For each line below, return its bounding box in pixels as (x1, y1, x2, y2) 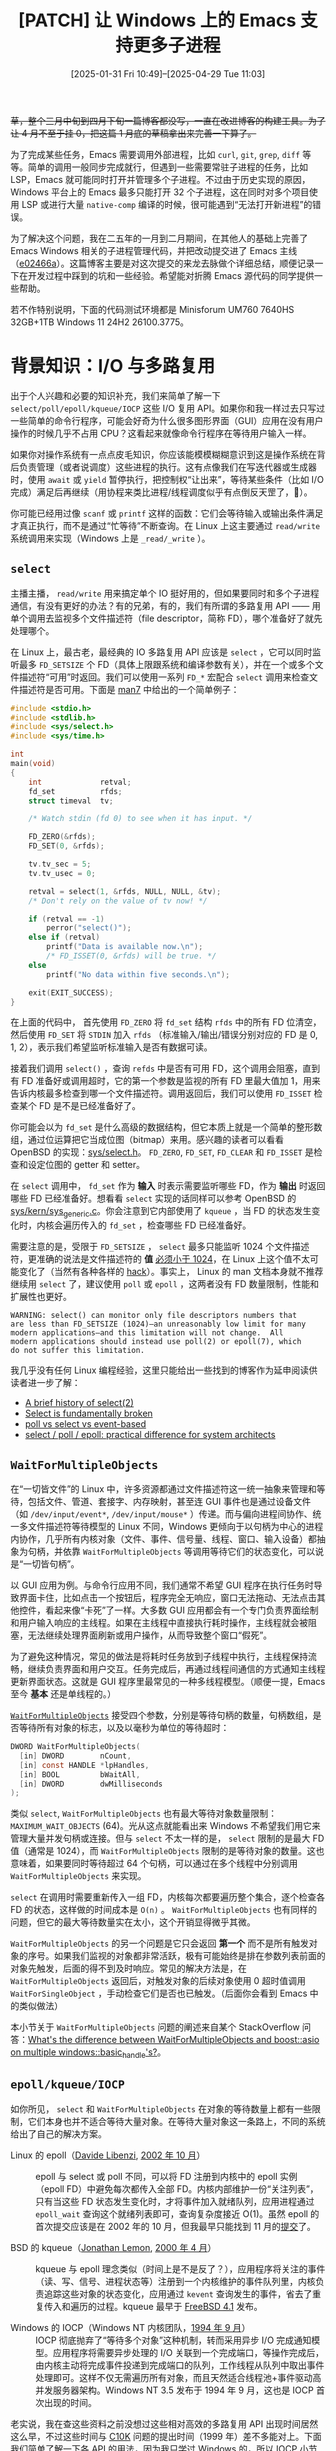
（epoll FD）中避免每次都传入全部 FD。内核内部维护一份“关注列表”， (35, 2182, 319, 2195)
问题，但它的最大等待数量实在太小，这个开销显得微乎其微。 (10, 1916, 256, 1928)
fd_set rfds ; (28, 786, 123, 796)
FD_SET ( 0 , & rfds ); (28, 841, 105, 851)
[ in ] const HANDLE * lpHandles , (19, 1760, 150, 1770)
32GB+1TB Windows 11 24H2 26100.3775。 (10, 316, 190, 328)
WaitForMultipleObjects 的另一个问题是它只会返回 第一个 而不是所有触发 (10, 1937, 310, 1950)
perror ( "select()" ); (46, 923, 132, 933)
